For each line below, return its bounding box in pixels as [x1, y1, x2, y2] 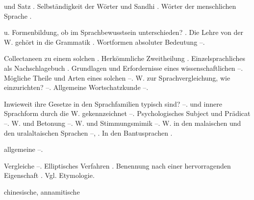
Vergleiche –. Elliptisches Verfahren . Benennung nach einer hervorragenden [4, 160, 231, 171]
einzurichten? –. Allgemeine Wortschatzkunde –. [4, 82, 149, 92]
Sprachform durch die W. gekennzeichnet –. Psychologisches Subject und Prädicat [4, 108, 251, 118]
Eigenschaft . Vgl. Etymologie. [4, 170, 95, 180]
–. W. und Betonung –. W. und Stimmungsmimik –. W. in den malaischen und [4, 117, 241, 128]
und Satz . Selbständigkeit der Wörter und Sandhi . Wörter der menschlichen [4, 1, 236, 11]
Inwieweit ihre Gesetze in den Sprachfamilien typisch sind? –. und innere [4, 98, 222, 109]
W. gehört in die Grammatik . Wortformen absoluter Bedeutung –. [4, 36, 205, 47]
